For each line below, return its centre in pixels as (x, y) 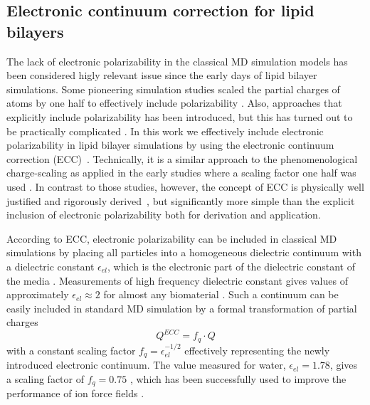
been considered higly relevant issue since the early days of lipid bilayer (162, 75)
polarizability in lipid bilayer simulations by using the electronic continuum (170, 145)
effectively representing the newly (257, 350)
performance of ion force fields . (75, 393)
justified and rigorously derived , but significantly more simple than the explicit (181, 200)
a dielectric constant (51, 266)
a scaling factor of (46, 378)
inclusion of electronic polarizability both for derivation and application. (164, 215)
